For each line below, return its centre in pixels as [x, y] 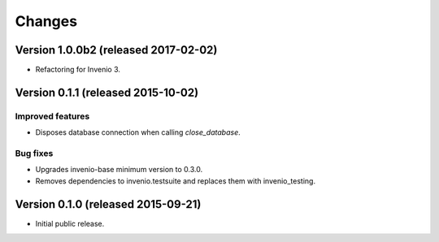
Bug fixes [34, 153]
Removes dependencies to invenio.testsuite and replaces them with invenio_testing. [176, 181]
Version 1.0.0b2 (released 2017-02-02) [116, 50]
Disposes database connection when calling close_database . [138, 132]
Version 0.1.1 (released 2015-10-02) [107, 92]
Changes [46, 21]
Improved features [52, 116]
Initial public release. [70, 223]
